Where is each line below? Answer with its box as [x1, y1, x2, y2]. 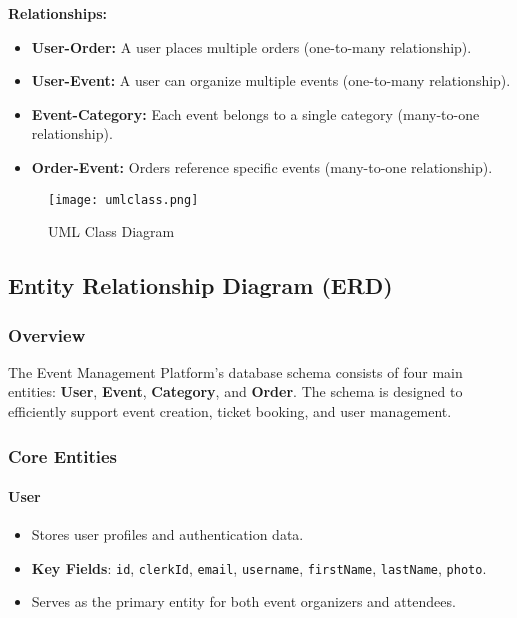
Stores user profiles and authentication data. [31, 524, 304, 545]
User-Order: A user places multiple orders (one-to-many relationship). [31, 36, 472, 57]
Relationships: [8, 3, 108, 23]
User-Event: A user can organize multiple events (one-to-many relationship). [31, 70, 511, 91]
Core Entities [8, 443, 118, 468]
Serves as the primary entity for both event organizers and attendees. [31, 591, 456, 612]
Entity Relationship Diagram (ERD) [8, 270, 393, 301]
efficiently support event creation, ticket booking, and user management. [8, 401, 452, 421]
